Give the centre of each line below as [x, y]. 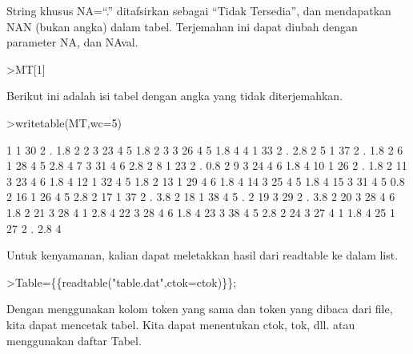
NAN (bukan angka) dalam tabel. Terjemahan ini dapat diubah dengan [182, 26]
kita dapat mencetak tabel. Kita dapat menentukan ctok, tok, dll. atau [181, 324]
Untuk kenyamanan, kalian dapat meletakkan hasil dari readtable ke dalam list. [202, 255]
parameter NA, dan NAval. [72, 42]
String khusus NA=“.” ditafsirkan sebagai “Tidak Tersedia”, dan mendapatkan [199, 10]
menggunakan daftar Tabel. [74, 340]
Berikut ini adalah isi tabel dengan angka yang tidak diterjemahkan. [175, 96]
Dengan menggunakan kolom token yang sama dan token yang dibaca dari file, [200, 309]
